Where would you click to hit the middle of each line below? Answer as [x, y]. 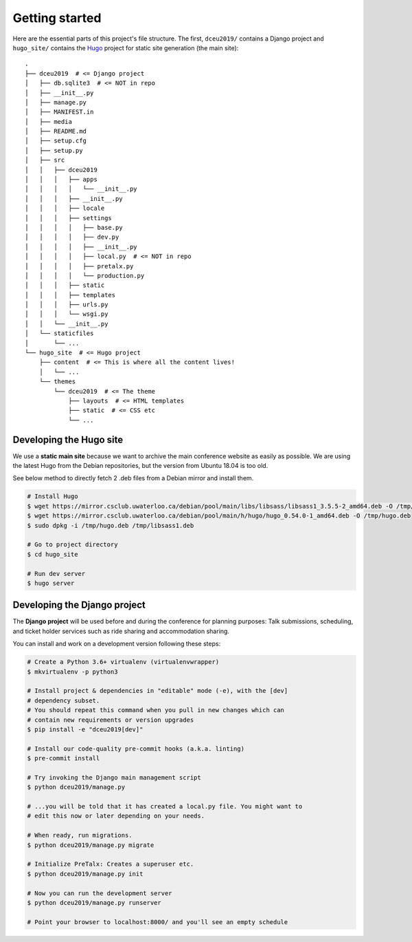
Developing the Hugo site [68, 439]
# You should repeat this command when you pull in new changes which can [156, 710]
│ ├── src [45, 160]
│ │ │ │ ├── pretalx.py [79, 266]
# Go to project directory [72, 545]
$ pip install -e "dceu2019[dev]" [85, 729]
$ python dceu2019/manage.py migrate [91, 845]
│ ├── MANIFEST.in [59, 112]
